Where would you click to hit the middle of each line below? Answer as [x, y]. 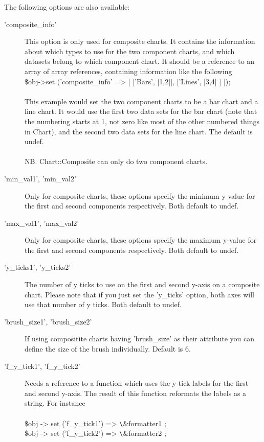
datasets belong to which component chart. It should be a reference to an [140, 61]
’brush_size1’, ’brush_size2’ [48, 321]
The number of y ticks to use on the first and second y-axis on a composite [142, 284]
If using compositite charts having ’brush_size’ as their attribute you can [140, 339]
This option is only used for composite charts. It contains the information [140, 41]
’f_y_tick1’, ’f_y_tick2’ [42, 366]
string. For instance [55, 403]
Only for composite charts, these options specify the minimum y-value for [140, 195]
